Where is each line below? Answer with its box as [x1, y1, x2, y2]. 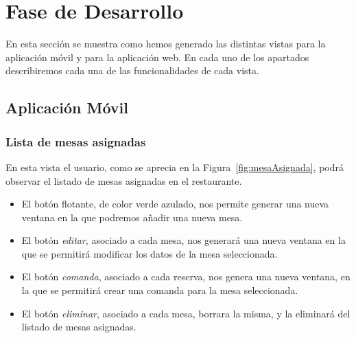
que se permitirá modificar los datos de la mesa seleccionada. [21, 246, 278, 260]
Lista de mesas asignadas [5, 133, 146, 150]
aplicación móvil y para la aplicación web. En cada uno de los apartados [5, 49, 309, 64]
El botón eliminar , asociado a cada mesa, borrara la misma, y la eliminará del [21, 306, 351, 320]
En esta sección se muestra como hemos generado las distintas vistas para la [5, 36, 326, 51]
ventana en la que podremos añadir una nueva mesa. [21, 210, 243, 224]
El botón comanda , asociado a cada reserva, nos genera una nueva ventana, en [21, 269, 351, 284]
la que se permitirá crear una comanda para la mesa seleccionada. [21, 283, 298, 297]
